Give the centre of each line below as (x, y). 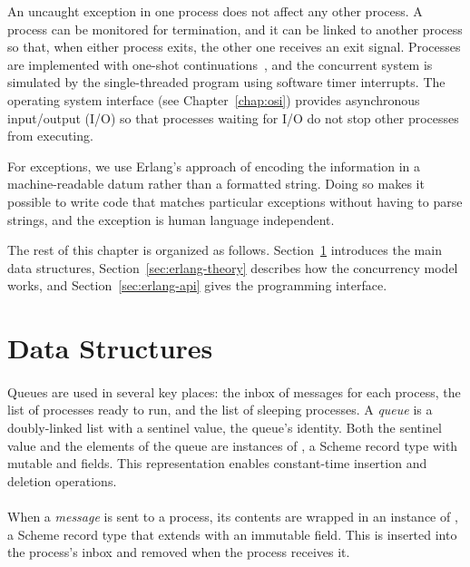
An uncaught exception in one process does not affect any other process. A (215, 11)
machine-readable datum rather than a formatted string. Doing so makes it (216, 184)
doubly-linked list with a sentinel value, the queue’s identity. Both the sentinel (225, 428)
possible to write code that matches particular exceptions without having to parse (235, 201)
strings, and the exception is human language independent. (171, 219)
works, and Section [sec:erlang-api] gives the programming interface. (197, 285)
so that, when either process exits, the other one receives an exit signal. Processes (234, 47)
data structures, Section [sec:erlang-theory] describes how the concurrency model (233, 267)
